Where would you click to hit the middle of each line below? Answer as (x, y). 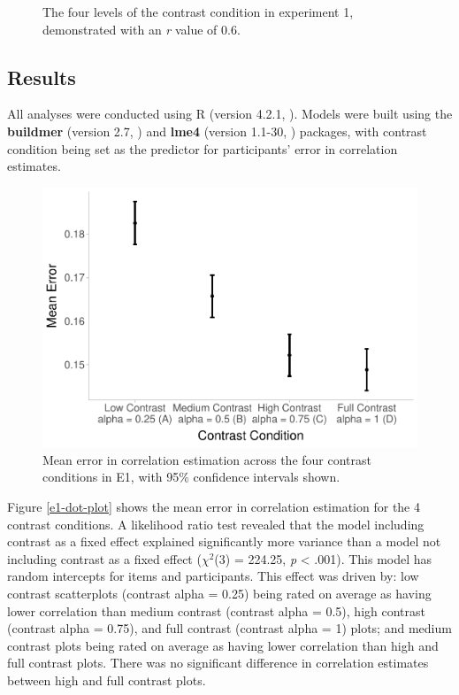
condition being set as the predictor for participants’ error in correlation (203, 148)
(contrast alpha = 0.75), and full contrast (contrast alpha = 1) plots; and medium (229, 628)
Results (42, 77)
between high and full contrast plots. (107, 680)
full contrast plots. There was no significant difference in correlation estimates (218, 663)
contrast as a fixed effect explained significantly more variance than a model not (224, 541)
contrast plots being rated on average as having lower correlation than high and (223, 645)
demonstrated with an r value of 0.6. (142, 29)
